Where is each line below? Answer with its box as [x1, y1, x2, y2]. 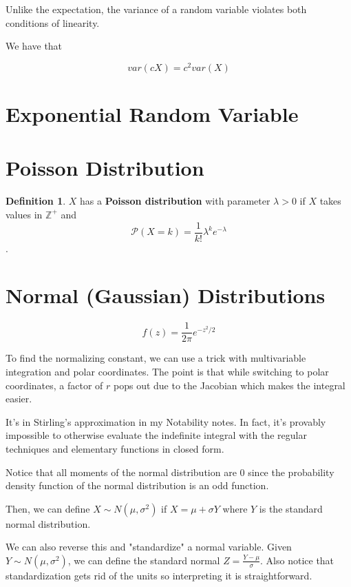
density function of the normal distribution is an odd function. [6, 478, 269, 493]
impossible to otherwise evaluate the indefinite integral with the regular [6, 428, 307, 442]
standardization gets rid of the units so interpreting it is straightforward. [6, 568, 312, 582]
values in [6, 207, 43, 221]
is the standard [259, 501, 323, 515]
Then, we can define [6, 501, 90, 515]
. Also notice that [260, 553, 334, 567]
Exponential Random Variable [6, 100, 299, 128]
